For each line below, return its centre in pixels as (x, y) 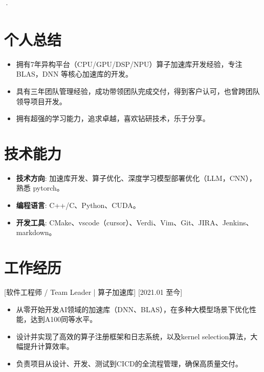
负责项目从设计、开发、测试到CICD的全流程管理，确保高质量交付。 (129, 363)
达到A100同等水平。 (64, 319)
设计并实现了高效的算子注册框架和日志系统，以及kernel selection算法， (133, 336)
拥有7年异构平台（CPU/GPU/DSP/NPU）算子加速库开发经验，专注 (129, 64)
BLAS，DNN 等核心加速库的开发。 (74, 74)
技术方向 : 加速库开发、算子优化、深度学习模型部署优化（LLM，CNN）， (136, 178)
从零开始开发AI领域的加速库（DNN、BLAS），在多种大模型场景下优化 (133, 309)
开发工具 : (31, 222)
